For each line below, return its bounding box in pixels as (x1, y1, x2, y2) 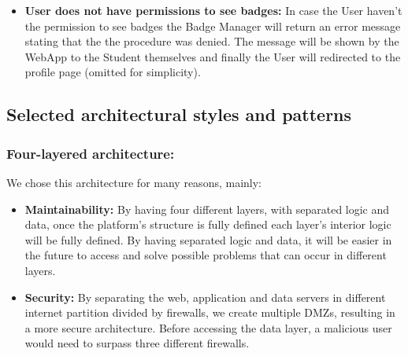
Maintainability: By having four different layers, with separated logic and (24, 200, 390, 217)
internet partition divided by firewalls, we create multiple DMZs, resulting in (24, 304, 395, 321)
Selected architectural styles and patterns (6, 102, 352, 127)
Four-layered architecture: (6, 143, 175, 163)
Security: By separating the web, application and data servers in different (24, 288, 386, 305)
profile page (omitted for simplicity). (24, 64, 201, 80)
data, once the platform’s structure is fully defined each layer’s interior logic (24, 216, 391, 233)
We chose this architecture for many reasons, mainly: (6, 174, 262, 190)
